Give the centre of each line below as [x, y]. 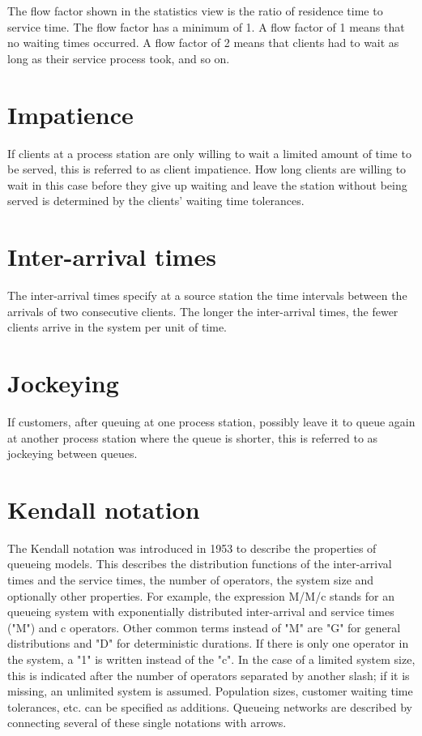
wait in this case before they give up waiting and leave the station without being [207, 184]
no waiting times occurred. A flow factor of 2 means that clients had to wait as [203, 43]
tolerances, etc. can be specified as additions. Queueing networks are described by [210, 706]
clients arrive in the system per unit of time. [117, 327]
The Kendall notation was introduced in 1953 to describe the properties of [192, 548]
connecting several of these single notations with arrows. [147, 723]
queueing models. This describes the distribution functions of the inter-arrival [200, 564]
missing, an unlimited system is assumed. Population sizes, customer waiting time [210, 691]
